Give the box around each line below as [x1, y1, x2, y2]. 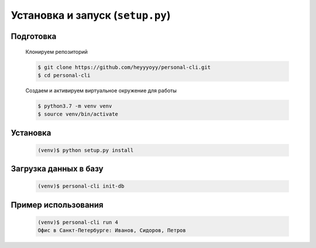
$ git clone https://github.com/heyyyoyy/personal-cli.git [37, 64, 211, 70]
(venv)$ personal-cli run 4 [37, 219, 118, 226]
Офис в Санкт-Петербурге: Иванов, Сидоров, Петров [37, 227, 187, 234]
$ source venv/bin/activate [37, 111, 118, 118]
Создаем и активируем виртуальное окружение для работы [25, 87, 177, 94]
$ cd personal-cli [37, 72, 91, 78]
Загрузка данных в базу [11, 164, 104, 174]
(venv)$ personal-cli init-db [37, 183, 125, 190]
